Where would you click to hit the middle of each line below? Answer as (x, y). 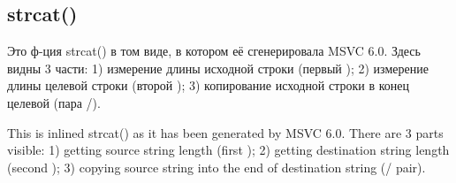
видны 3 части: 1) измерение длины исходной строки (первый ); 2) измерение (218, 68)
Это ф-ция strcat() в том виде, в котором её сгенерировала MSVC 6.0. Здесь (214, 51)
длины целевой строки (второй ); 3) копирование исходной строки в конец (209, 85)
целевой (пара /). (54, 102)
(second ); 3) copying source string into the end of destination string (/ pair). (217, 167)
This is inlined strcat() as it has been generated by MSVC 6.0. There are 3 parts (225, 132)
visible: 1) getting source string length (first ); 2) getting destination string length (228, 150)
